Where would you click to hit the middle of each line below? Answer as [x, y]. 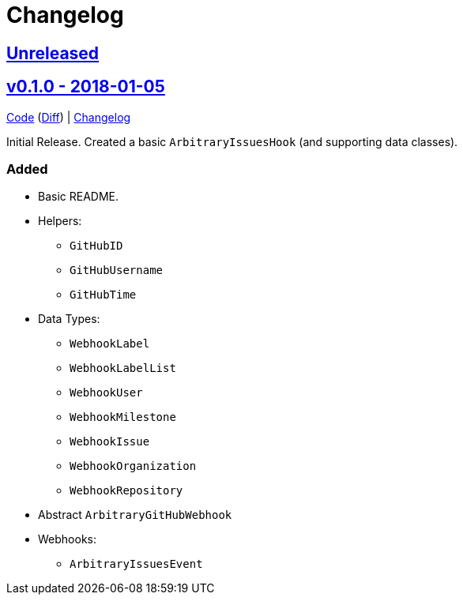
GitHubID [96, 246]
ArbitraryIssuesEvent [136, 564]
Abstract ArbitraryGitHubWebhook [135, 515]
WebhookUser [106, 393]
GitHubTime [103, 295]
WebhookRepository [126, 491]
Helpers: [60, 221]
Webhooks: [67, 539]
